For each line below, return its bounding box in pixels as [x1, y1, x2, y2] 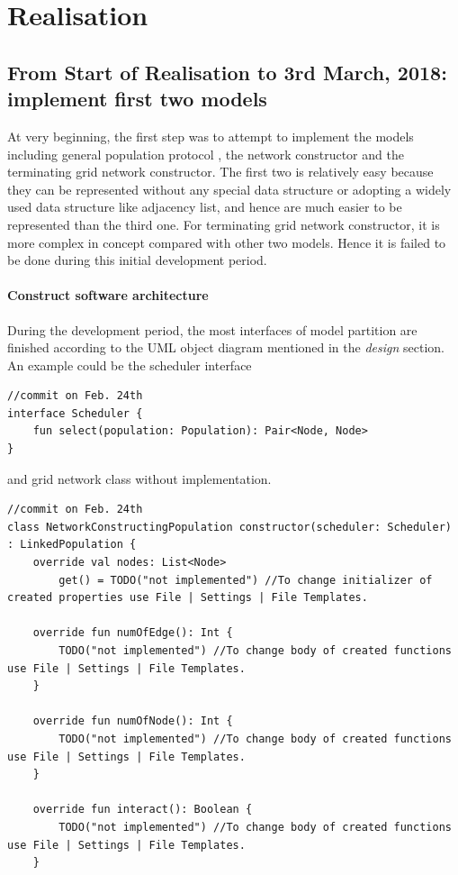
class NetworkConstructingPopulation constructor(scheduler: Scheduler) [7, 520, 452, 533]
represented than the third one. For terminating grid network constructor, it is [7, 214, 440, 233]
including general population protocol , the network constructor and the [7, 144, 404, 163]
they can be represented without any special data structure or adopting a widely [7, 179, 452, 198]
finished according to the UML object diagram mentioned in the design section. [7, 338, 445, 357]
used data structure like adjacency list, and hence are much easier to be [7, 197, 402, 216]
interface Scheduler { [7, 406, 143, 420]
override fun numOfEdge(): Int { [32, 626, 233, 640]
